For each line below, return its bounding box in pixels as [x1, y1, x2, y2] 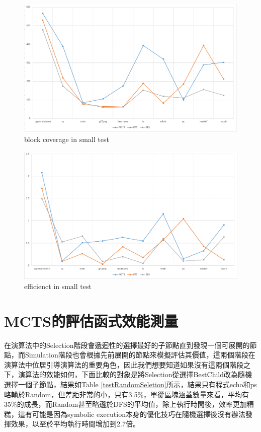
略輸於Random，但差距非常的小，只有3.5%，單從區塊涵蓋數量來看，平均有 [4, 389, 249, 399]
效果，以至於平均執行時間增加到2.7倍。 [11, 418, 140, 429]
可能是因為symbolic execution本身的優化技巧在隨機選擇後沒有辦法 [32, 408, 245, 419]
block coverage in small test [24, 133, 109, 144]
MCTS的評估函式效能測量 [4, 310, 179, 331]
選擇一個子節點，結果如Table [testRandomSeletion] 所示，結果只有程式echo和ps [4, 379, 257, 389]
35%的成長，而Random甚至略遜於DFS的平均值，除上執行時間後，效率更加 [4, 399, 247, 409]
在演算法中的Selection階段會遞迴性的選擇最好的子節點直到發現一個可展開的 [4, 339, 250, 350]
